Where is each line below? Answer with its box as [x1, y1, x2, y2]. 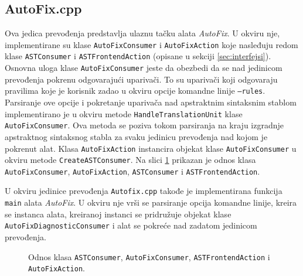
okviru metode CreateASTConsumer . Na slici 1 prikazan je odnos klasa [5, 154, 256, 166]
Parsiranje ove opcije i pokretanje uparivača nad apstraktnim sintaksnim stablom [5, 96, 297, 108]
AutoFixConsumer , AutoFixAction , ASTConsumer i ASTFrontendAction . [5, 165, 260, 177]
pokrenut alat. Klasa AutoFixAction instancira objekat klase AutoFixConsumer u [5, 142, 297, 154]
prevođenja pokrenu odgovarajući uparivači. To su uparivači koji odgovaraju [5, 73, 278, 85]
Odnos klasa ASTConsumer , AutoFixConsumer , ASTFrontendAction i [28, 250, 270, 263]
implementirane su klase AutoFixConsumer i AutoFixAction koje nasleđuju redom [5, 38, 298, 50]
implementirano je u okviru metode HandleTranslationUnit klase [5, 107, 243, 120]
